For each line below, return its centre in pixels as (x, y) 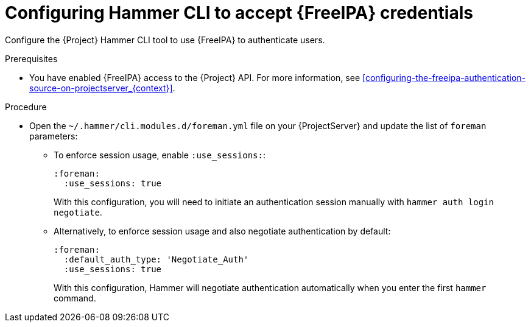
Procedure (26, 107)
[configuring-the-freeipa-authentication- (444, 77)
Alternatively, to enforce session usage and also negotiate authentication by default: (222, 231)
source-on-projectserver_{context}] (101, 88)
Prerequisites (31, 58)
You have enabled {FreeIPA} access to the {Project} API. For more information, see (195, 77)
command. (75, 298)
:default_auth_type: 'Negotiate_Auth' (156, 259)
